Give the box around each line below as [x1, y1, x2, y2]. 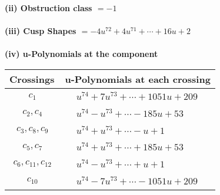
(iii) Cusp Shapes [5, 25, 76, 37]
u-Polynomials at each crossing [65, 72, 211, 86]
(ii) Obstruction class [5, 2, 92, 14]
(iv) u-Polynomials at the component [5, 48, 158, 60]
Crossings [9, 72, 55, 86]
